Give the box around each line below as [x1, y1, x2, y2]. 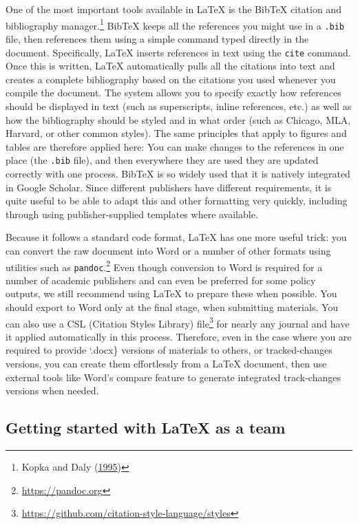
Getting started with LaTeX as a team [6, 417, 286, 438]
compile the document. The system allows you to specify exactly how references [6, 85, 341, 100]
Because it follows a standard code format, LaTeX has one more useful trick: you [6, 230, 347, 244]
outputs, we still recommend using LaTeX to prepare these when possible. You [6, 286, 337, 301]
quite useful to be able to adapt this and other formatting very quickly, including [6, 193, 348, 208]
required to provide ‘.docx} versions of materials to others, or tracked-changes [6, 343, 333, 357]
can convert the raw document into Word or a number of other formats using [6, 243, 331, 257]
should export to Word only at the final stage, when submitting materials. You [6, 300, 339, 314]
